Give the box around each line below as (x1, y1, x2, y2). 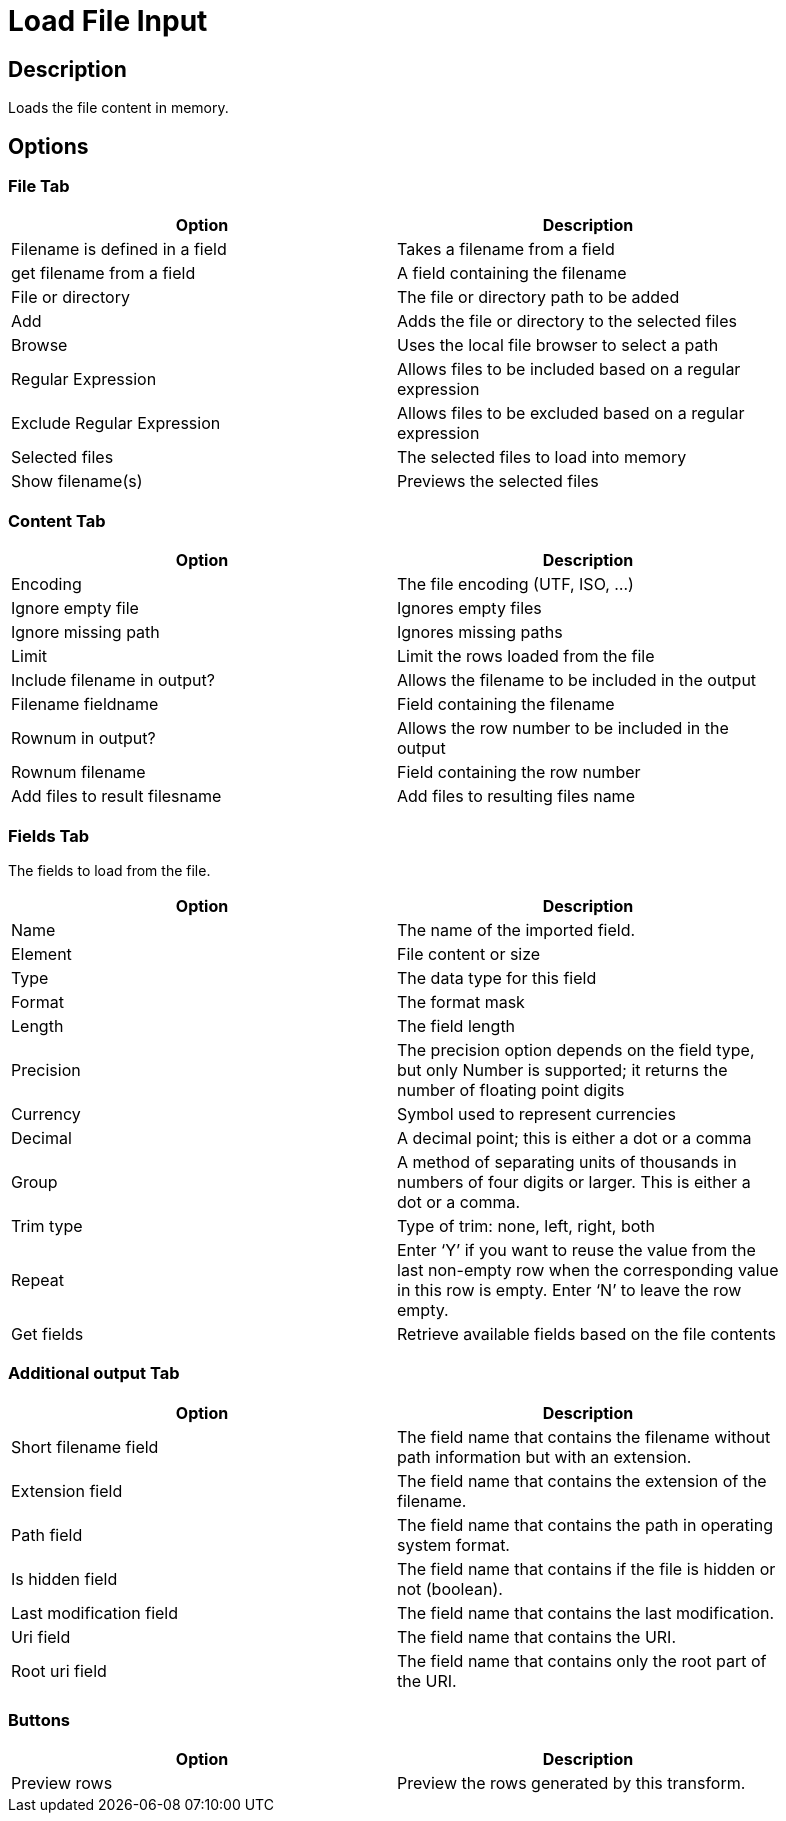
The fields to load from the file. (8, 861, 211, 879)
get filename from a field (11, 263, 196, 284)
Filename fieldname (11, 694, 159, 715)
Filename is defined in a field (11, 239, 227, 260)
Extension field (11, 1480, 123, 1501)
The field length (397, 1015, 516, 1036)
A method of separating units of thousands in (397, 1151, 737, 1172)
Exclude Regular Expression (11, 413, 221, 434)
